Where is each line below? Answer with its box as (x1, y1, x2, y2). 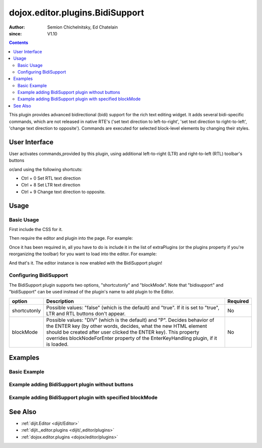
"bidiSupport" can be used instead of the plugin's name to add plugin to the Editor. (9, 289, 174, 295)
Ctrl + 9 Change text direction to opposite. (21, 189, 106, 195)
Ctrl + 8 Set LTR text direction (21, 182, 81, 188)
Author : (9, 24, 25, 30)
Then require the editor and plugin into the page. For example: (9, 235, 133, 241)
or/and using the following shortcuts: (9, 166, 82, 172)
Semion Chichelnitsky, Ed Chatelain (47, 24, 118, 30)
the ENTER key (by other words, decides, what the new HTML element (46, 323, 207, 329)
